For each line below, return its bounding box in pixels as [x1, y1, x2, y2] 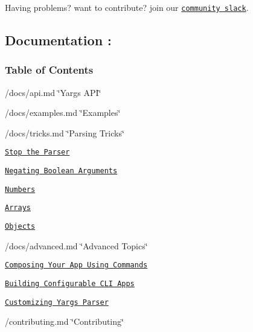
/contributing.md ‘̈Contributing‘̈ [5, 315, 124, 328]
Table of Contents [5, 62, 94, 77]
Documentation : [5, 31, 112, 49]
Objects [5, 222, 36, 231]
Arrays [5, 203, 31, 212]
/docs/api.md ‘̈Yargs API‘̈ [5, 86, 101, 98]
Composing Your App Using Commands [5, 261, 148, 270]
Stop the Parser [5, 148, 70, 157]
